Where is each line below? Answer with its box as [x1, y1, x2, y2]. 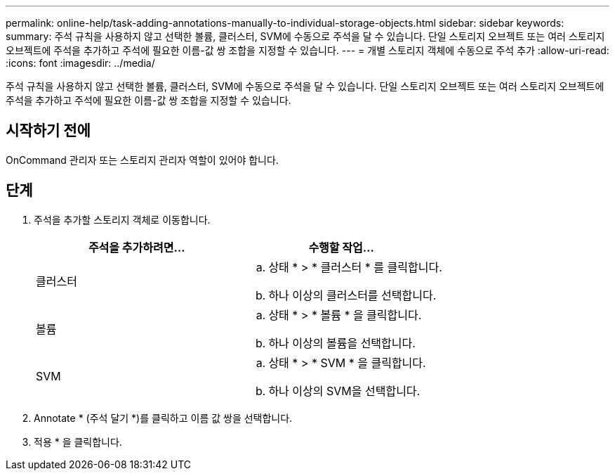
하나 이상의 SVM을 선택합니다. [268, 383, 421, 398]
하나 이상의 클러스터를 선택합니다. [268, 288, 437, 302]
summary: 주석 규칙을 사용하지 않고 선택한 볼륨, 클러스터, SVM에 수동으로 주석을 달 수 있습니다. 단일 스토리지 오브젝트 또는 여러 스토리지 [6, 30, 605, 42]
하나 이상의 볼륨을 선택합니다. [268, 335, 416, 350]
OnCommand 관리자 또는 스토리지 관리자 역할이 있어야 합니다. [6, 153, 279, 166]
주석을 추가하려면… [88, 240, 185, 255]
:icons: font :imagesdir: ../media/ [6, 57, 155, 69]
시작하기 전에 [6, 122, 91, 140]
